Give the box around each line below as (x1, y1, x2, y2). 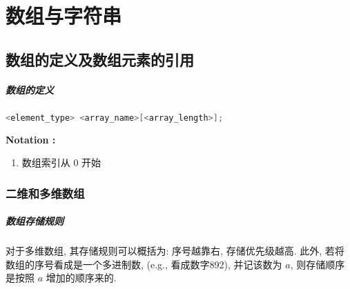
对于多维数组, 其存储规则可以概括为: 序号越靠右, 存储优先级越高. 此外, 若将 (6, 243, 344, 258)
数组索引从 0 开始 (21, 155, 101, 170)
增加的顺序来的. (46, 270, 117, 285)
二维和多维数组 (6, 184, 85, 201)
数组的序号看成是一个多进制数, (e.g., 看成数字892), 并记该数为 (6, 257, 282, 271)
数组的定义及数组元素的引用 (6, 48, 194, 70)
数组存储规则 (6, 214, 64, 228)
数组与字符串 (6, 1, 122, 30)
